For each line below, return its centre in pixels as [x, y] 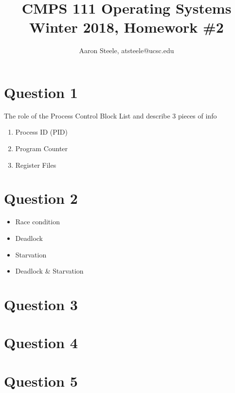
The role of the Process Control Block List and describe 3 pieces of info [110, 115]
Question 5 [41, 381]
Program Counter [42, 148]
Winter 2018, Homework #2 [127, 27]
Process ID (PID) [41, 132]
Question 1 [41, 92]
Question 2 [41, 198]
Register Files [36, 165]
